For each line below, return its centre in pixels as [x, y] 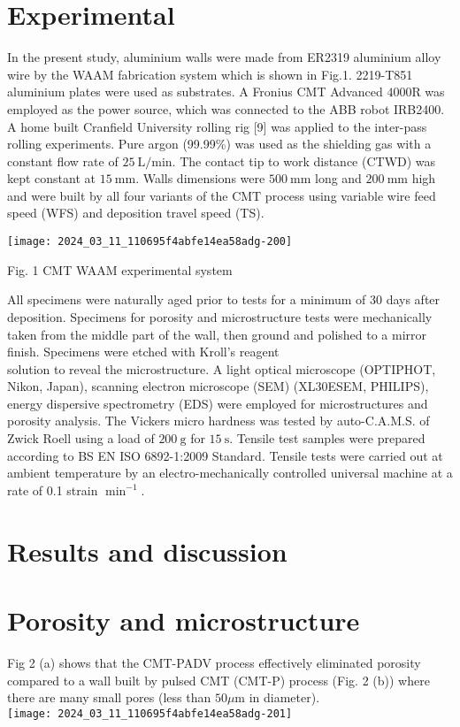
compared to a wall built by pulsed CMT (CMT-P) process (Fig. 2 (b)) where [218, 680]
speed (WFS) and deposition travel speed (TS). [136, 213]
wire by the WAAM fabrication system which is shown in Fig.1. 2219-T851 [210, 74]
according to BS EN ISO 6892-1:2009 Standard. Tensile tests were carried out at [225, 455]
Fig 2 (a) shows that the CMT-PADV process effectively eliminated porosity [214, 662]
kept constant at [52, 178]
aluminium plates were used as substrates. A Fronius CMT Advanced [195, 92]
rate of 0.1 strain [53, 490]
